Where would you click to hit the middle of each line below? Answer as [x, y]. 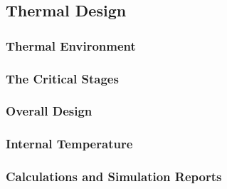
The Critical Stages [62, 78]
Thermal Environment [71, 45]
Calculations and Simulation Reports [114, 177]
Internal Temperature [69, 144]
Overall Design [49, 111]
